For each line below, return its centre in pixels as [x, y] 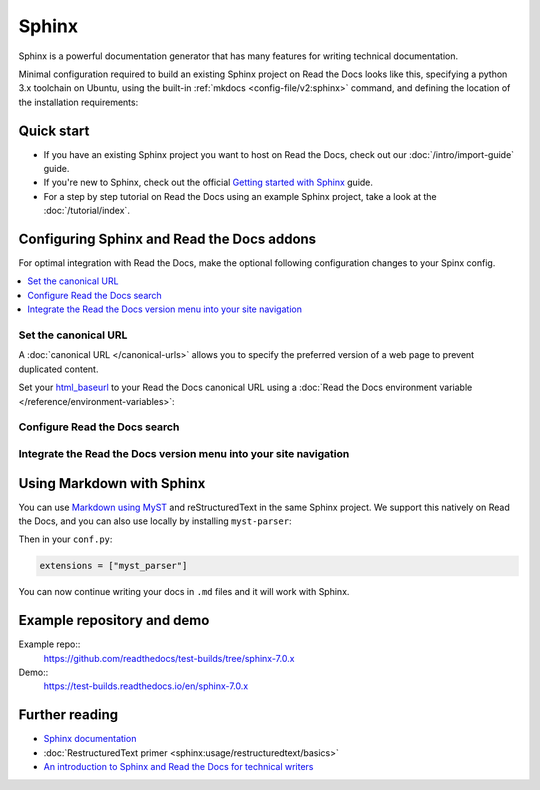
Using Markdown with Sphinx [112, 483]
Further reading [68, 715]
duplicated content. [58, 369]
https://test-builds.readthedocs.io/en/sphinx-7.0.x [146, 686]
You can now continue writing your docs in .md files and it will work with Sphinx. [184, 592]
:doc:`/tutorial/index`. [86, 211]
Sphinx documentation [90, 739]
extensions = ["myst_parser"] [113, 566]
